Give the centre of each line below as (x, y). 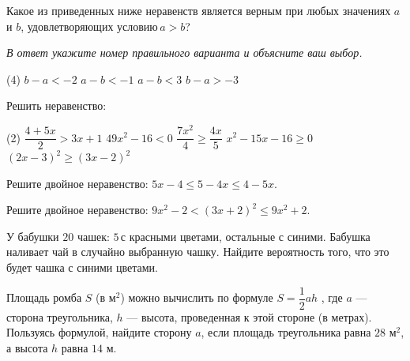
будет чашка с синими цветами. (82, 267)
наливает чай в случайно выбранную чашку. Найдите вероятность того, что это (198, 252)
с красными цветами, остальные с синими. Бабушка (245, 236)
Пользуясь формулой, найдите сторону (99, 332)
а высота (27, 347)
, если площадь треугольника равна (286, 332)
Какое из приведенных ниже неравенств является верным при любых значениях (199, 10)
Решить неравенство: (56, 105)
